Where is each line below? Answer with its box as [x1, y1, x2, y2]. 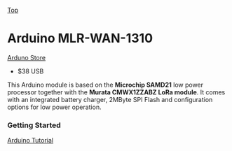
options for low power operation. [7, 103, 102, 111]
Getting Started [7, 120, 61, 130]
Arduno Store [7, 53, 46, 62]
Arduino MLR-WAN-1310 [7, 31, 153, 46]
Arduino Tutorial [7, 136, 54, 145]
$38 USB [17, 66, 44, 75]
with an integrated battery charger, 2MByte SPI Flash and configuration [7, 95, 213, 103]
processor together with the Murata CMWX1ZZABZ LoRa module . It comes [7, 87, 226, 96]
